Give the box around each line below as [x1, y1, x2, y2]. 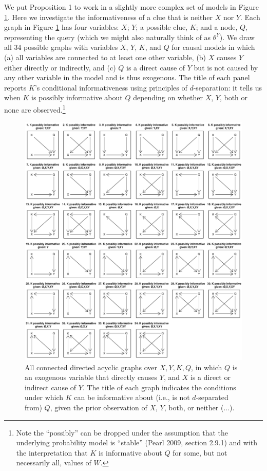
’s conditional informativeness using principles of [34, 82, 187, 93]
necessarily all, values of [16, 457, 91, 468]
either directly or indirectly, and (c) [4, 62, 116, 73]
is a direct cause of [126, 62, 185, 73]
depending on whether [133, 92, 203, 103]
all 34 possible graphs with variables [4, 42, 118, 52]
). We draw [219, 31, 255, 42]
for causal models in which [171, 42, 255, 52]
